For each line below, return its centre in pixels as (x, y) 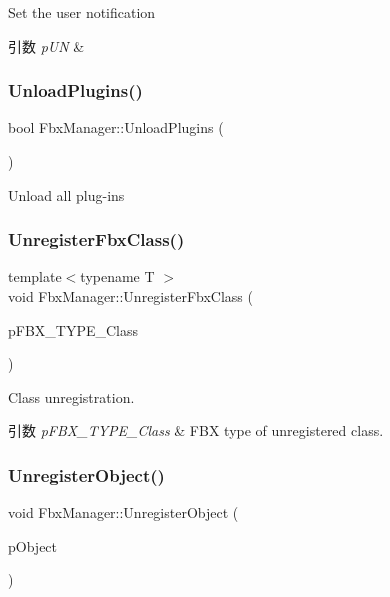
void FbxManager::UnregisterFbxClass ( (130, 296)
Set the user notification (82, 12)
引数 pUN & (46, 45)
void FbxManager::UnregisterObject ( (123, 512)
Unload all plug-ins (66, 194)
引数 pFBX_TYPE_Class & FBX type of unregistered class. (196, 430)
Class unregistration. (71, 396)
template (35, 276)
